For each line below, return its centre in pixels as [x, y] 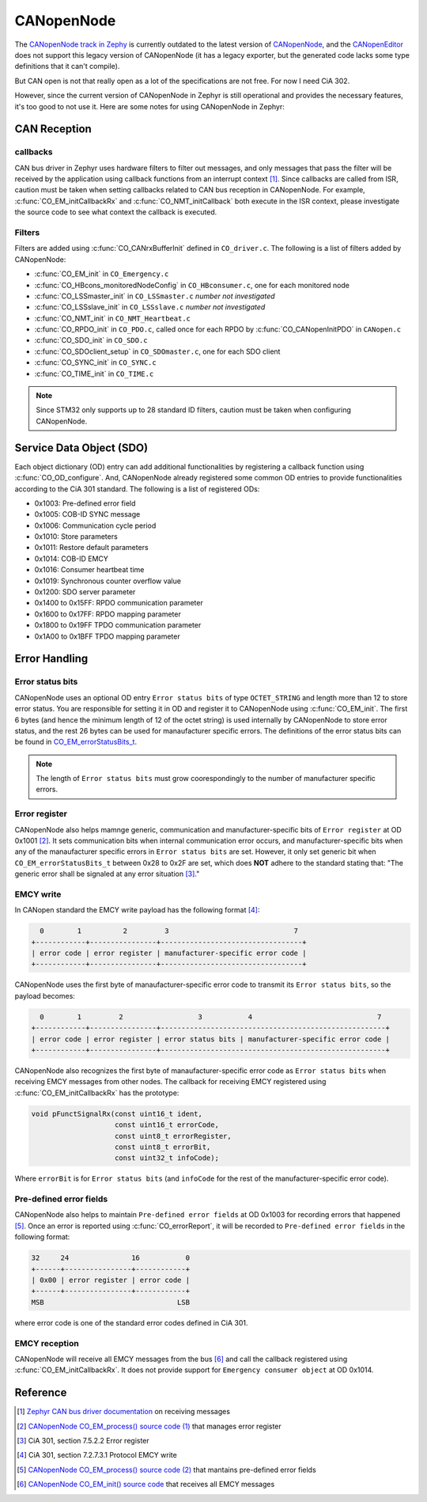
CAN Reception [53, 129]
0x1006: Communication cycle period [95, 525]
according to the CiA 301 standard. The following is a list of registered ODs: [137, 489]
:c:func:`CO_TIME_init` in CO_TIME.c [94, 374]
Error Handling [51, 659]
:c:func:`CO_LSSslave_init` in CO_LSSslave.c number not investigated [150, 307]
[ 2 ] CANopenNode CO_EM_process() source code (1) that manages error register [149, 1426]
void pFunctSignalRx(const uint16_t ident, [117, 1113]
